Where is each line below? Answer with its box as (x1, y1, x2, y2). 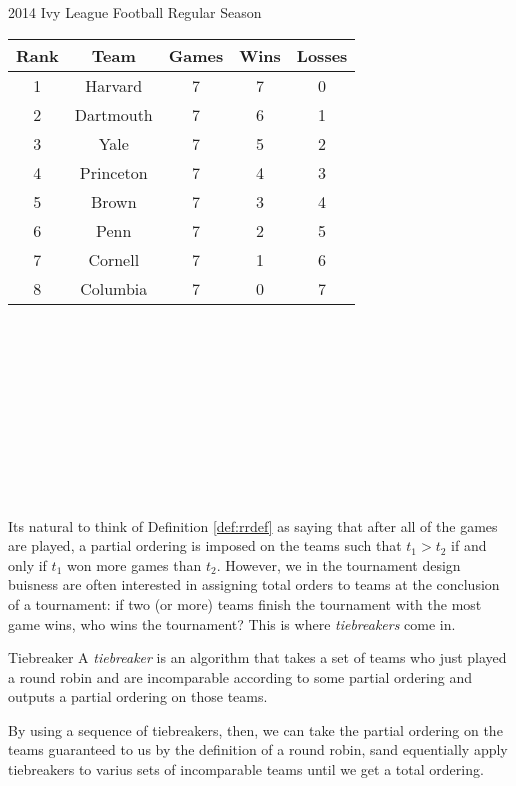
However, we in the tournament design (225, 554, 461, 575)
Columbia (80, 276, 148, 300)
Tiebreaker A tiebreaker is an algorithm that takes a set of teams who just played (8, 647, 507, 668)
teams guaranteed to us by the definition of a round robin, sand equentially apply (8, 739, 508, 760)
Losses (296, 43, 348, 67)
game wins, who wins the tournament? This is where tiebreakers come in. (8, 613, 456, 634)
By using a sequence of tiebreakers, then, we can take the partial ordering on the (8, 719, 503, 740)
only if (8, 554, 47, 575)
